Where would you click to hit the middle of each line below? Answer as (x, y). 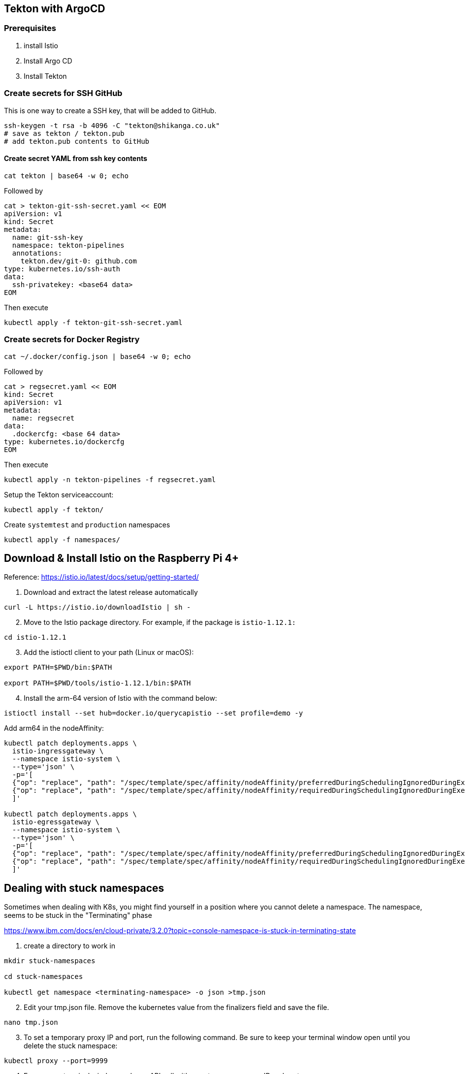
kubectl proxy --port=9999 (56, 1061)
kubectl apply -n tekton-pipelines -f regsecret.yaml (110, 479)
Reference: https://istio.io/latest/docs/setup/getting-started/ (101, 577)
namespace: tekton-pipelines (68, 245)
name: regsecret (43, 418)
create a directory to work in (69, 946)
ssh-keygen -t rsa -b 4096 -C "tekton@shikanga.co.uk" (112, 125)
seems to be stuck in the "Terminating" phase (78, 915)
